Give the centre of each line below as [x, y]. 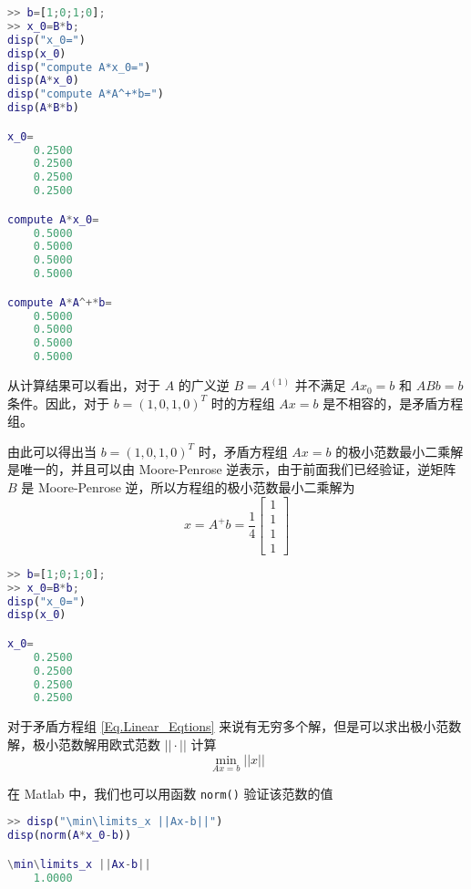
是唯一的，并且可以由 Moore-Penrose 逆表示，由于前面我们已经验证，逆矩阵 [232, 469]
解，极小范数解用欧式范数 [84, 744]
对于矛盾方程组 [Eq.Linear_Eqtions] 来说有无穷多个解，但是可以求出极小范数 [235, 726]
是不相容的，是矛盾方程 [393, 403]
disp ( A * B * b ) [43, 108]
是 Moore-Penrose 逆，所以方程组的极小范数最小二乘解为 [188, 487]
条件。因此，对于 [58, 403]
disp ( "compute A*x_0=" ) [79, 67]
